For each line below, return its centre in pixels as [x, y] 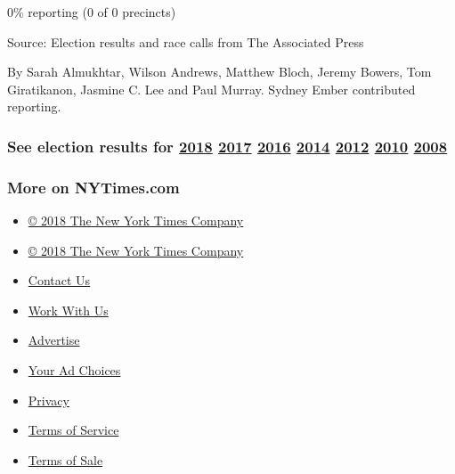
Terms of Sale [65, 459]
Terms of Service [73, 430]
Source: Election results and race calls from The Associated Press [186, 41]
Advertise [54, 340]
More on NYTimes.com [93, 187]
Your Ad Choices [74, 370]
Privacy [49, 400]
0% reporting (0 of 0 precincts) [92, 12]
